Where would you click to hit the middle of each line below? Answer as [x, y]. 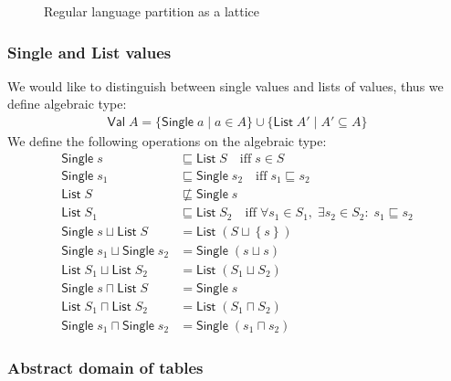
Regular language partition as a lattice [152, 11]
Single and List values [89, 52]
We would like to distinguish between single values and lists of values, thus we [225, 85]
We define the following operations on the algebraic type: [167, 141]
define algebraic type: [67, 104]
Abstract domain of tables [105, 367]
